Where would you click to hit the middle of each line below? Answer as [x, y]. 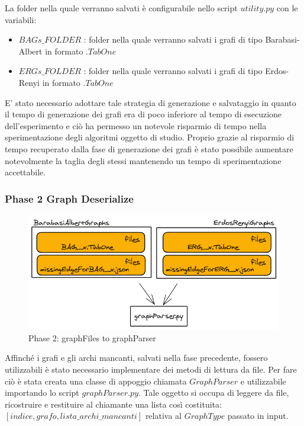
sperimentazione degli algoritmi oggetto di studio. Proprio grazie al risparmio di [150, 137]
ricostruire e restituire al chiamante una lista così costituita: [113, 404]
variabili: [21, 19]
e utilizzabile [263, 381]
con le [287, 8]
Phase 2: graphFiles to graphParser [92, 337]
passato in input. [258, 416]
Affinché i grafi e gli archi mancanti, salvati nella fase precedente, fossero [136, 358]
